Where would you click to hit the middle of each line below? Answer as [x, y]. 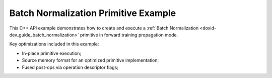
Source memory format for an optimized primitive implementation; [90, 60]
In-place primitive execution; [52, 53]
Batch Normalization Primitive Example [93, 13]
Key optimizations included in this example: [54, 44]
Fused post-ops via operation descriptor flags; [70, 67]
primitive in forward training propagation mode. [129, 34]
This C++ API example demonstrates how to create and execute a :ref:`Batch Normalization [104, 28]
